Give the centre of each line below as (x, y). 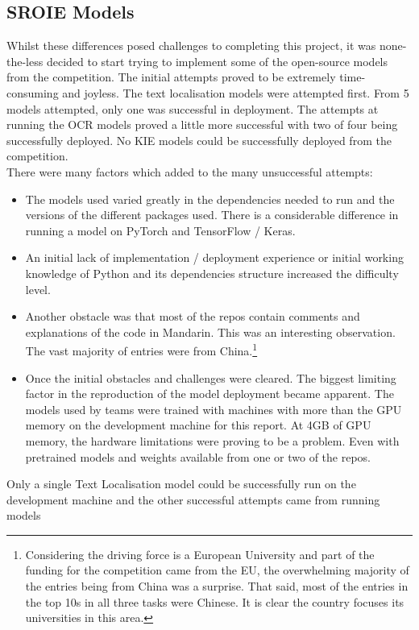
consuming (33, 92)
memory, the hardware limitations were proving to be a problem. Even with (212, 440)
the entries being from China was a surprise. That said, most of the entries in (217, 586)
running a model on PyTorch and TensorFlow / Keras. (160, 230)
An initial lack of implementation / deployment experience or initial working (214, 257)
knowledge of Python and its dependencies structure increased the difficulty (212, 273)
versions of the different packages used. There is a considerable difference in (212, 215)
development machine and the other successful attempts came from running (193, 499)
